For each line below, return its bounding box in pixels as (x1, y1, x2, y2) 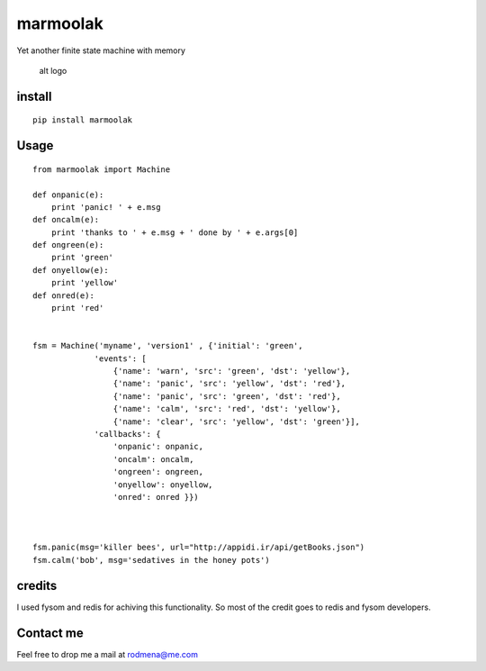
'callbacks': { (94, 429, 161, 439)
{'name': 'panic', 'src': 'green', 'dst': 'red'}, (112, 391, 341, 401)
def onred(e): (32, 290, 94, 301)
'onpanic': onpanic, (112, 441, 204, 452)
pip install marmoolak (32, 115, 133, 125)
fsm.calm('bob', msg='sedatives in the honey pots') (32, 555, 270, 565)
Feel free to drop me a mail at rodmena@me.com (16, 648, 198, 659)
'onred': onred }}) (112, 492, 200, 502)
